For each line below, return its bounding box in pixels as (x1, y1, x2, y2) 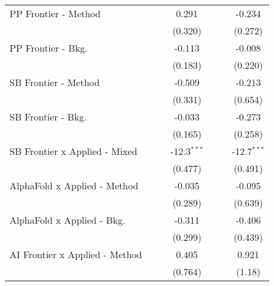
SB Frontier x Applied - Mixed (10, 144, 137, 158)
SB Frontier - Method (10, 75, 100, 89)
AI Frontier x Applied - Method (10, 247, 143, 261)
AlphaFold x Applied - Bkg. (10, 213, 125, 227)
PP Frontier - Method (10, 7, 101, 20)
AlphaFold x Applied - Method (10, 179, 138, 192)
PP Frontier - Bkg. (10, 41, 88, 55)
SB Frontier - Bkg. (10, 110, 87, 123)
